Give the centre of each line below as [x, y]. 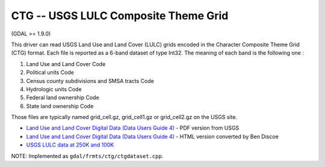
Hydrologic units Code [54, 89]
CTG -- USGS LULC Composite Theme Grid [120, 16]
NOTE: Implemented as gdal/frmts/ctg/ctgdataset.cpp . [87, 156]
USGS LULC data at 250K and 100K [70, 145]
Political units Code [50, 73]
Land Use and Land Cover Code [66, 64]
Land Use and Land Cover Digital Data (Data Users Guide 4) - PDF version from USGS [133, 128]
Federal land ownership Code [63, 98]
